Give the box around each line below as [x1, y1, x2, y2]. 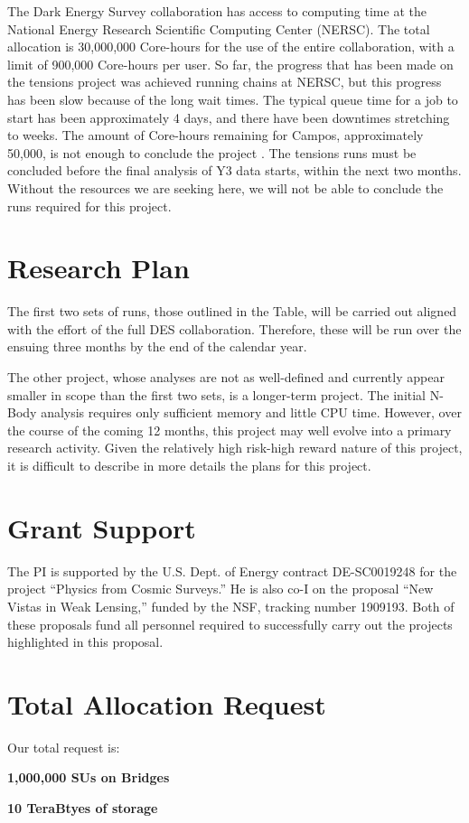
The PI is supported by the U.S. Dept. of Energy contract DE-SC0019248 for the [7, 561, 457, 580]
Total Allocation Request [7, 685, 326, 722]
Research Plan [7, 249, 190, 286]
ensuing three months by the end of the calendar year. [7, 337, 307, 356]
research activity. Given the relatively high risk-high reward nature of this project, [7, 438, 463, 457]
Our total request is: [7, 737, 120, 756]
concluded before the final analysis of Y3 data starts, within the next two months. [7, 161, 462, 180]
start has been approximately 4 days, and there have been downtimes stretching [7, 108, 450, 126]
